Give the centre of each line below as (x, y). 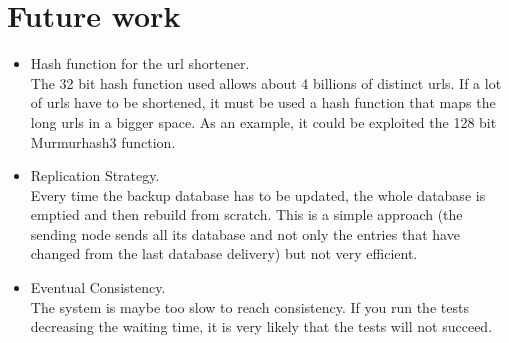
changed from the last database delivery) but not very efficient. (224, 253)
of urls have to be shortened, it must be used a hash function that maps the (263, 102)
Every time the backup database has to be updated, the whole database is (258, 194)
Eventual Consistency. (98, 287)
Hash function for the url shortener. (140, 63)
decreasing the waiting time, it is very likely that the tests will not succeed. (261, 326)
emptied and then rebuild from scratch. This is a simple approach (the (246, 214)
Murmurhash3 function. (103, 141)
